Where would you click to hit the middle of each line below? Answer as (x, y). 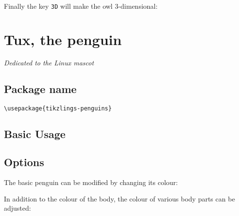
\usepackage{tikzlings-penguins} (58, 108)
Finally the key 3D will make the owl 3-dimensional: (81, 6)
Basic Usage (35, 133)
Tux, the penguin (63, 39)
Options (24, 162)
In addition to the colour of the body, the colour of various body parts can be (119, 198)
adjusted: (17, 208)
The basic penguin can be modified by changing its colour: (91, 182)
